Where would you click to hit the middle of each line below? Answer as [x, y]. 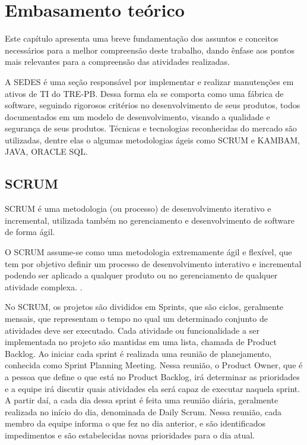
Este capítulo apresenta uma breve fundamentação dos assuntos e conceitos [142, 38]
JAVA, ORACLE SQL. [46, 151]
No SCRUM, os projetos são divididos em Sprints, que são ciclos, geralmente [144, 307]
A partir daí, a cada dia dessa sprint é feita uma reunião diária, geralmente [142, 400]
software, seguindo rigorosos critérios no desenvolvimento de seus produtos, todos [153, 105]
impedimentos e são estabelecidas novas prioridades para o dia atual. [130, 435]
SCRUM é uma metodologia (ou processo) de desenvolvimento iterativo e [138, 209]
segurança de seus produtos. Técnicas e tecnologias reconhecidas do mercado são [151, 128]
